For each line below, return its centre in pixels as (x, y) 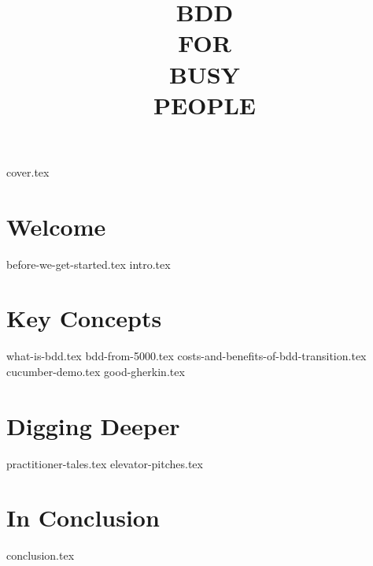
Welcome (56, 226)
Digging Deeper (93, 425)
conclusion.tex (41, 555)
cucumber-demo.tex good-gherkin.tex (96, 371)
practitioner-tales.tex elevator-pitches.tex (105, 463)
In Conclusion (83, 518)
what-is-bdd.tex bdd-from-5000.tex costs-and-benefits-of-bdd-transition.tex (186, 356)
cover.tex (28, 171)
